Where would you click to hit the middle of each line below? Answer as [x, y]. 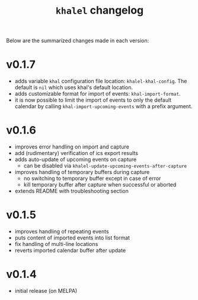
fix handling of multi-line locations [56, 244]
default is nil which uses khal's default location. [74, 87]
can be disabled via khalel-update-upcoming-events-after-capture [105, 166]
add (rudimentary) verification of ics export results [76, 153]
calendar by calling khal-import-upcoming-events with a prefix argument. [103, 106]
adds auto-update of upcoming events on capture [76, 160]
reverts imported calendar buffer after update [70, 250]
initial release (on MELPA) [46, 290]
